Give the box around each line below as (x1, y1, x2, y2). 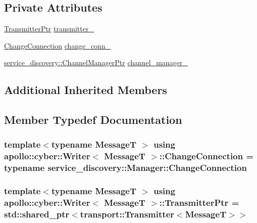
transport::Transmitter (80, 208, 175, 220)
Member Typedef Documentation (4, 112, 182, 127)
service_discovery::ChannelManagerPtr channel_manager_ (4, 57, 188, 68)
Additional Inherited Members (4, 82, 167, 98)
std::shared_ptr (4, 208, 70, 220)
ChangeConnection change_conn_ (4, 40, 111, 51)
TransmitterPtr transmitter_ (4, 23, 94, 34)
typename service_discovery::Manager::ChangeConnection (4, 161, 247, 174)
